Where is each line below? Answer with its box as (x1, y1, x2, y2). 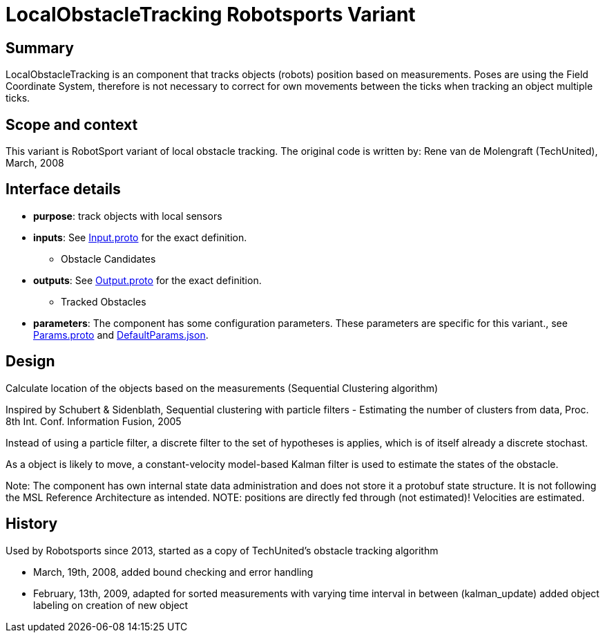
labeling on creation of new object (33, 599, 189, 611)
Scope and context (6, 115, 138, 133)
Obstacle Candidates (61, 252, 156, 265)
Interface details (6, 180, 121, 198)
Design (6, 353, 55, 370)
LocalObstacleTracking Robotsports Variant (6, 3, 416, 26)
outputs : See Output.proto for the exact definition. (33, 274, 262, 286)
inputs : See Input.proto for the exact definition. (33, 231, 247, 243)
